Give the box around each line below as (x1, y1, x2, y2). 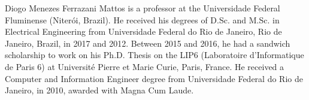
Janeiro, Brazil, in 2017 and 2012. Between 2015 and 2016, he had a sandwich (5, 37, 290, 49)
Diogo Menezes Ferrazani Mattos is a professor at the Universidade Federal (5, 2, 280, 14)
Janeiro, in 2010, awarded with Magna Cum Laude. (5, 84, 194, 96)
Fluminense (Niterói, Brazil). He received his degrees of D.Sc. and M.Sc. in (5, 13, 280, 26)
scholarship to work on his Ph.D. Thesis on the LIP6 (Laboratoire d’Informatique (5, 49, 304, 61)
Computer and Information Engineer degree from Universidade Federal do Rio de (5, 72, 303, 84)
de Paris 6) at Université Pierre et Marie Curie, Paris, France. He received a (5, 60, 284, 72)
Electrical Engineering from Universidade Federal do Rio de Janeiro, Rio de (5, 25, 282, 38)
